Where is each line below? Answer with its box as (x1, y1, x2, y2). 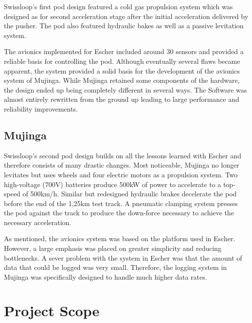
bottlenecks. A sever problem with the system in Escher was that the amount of (4, 252, 242, 263)
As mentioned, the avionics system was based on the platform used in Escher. (4, 233, 235, 244)
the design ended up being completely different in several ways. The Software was (4, 84, 247, 95)
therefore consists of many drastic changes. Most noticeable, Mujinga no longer (4, 160, 239, 170)
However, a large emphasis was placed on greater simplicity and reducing (4, 243, 221, 253)
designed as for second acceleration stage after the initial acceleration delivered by (4, 11, 249, 21)
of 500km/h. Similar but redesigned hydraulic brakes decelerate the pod (22, 189, 237, 199)
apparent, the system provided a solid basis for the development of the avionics (4, 65, 240, 76)
